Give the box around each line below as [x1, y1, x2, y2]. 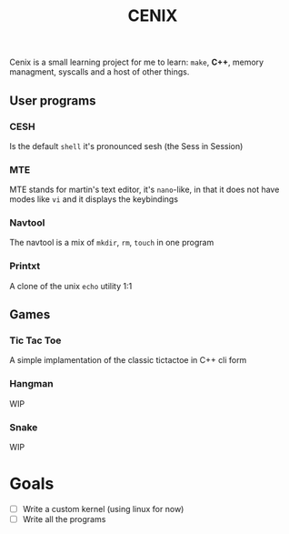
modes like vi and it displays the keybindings [9, 194, 179, 205]
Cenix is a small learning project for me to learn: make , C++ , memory [9, 56, 264, 68]
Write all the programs [22, 514, 106, 525]
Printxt [9, 260, 41, 273]
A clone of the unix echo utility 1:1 [9, 280, 133, 291]
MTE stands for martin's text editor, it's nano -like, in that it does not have [9, 184, 280, 196]
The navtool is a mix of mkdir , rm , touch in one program [9, 237, 214, 248]
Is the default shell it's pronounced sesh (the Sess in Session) [9, 140, 244, 151]
